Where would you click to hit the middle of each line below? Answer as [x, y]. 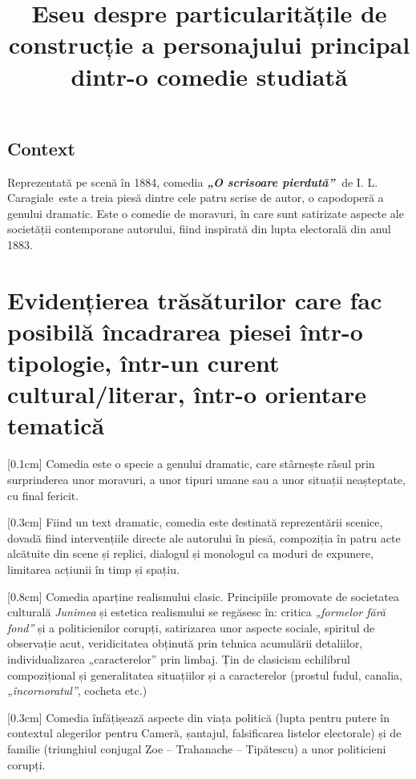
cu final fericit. [43, 495]
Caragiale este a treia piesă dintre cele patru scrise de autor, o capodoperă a [196, 198]
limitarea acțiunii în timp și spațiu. [93, 569]
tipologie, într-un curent [143, 363]
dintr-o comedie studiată [209, 76]
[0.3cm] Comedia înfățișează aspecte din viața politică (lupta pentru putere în [199, 717]
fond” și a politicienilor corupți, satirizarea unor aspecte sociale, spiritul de [191, 627]
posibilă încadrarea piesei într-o [185, 331]
